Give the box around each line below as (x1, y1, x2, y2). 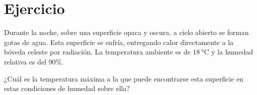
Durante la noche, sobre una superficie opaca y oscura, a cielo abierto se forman (4, 27, 249, 37)
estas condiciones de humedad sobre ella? (4, 83, 130, 93)
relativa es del (4, 56, 46, 66)
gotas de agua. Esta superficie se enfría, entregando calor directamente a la (4, 36, 233, 47)
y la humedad (211, 46, 253, 57)
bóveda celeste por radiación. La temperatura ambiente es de (4, 46, 191, 57)
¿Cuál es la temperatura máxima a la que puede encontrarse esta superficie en (4, 73, 243, 83)
